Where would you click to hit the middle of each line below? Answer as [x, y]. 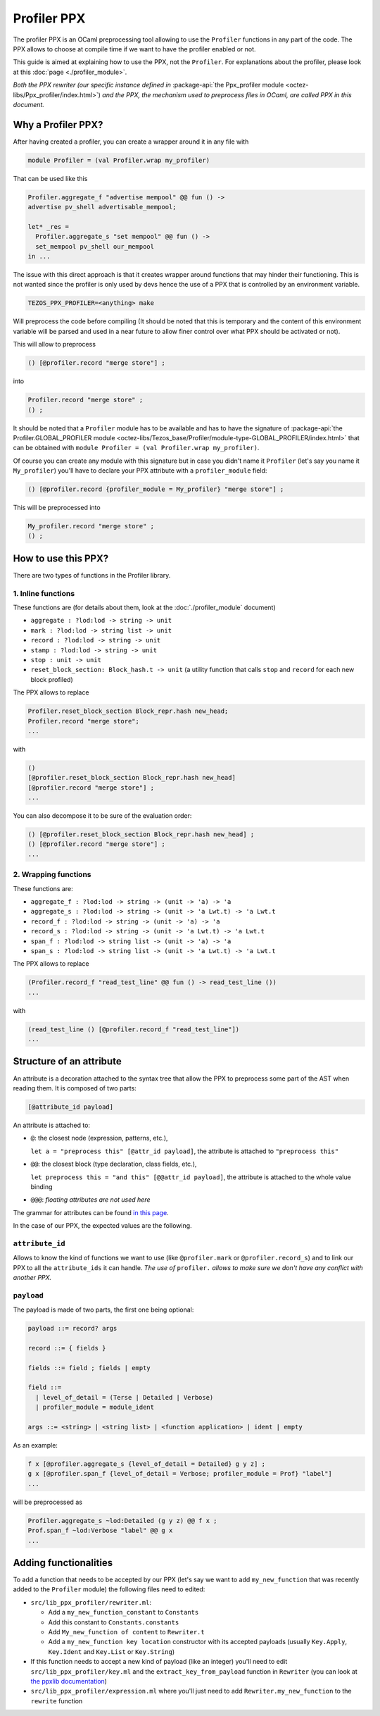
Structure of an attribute [68, 1061]
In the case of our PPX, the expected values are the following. [103, 1226]
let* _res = [49, 226]
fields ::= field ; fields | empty [89, 1368]
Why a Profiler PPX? [58, 124]
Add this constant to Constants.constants [114, 1622]
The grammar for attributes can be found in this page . [91, 1212]
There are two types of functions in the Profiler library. [92, 575]
